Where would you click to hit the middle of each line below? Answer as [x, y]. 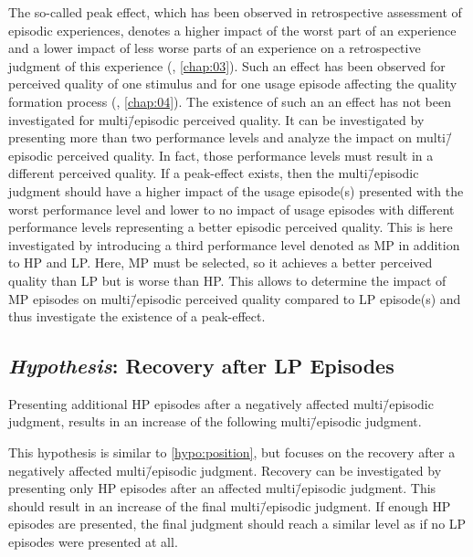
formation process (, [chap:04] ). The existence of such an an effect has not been [230, 101]
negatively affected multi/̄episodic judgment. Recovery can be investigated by [225, 470]
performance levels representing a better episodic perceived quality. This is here [231, 227]
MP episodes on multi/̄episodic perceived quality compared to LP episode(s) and [235, 298]
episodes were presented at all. [93, 542]
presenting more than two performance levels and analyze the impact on [210, 137]
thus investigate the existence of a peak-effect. [137, 316]
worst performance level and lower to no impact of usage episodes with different [231, 209]
